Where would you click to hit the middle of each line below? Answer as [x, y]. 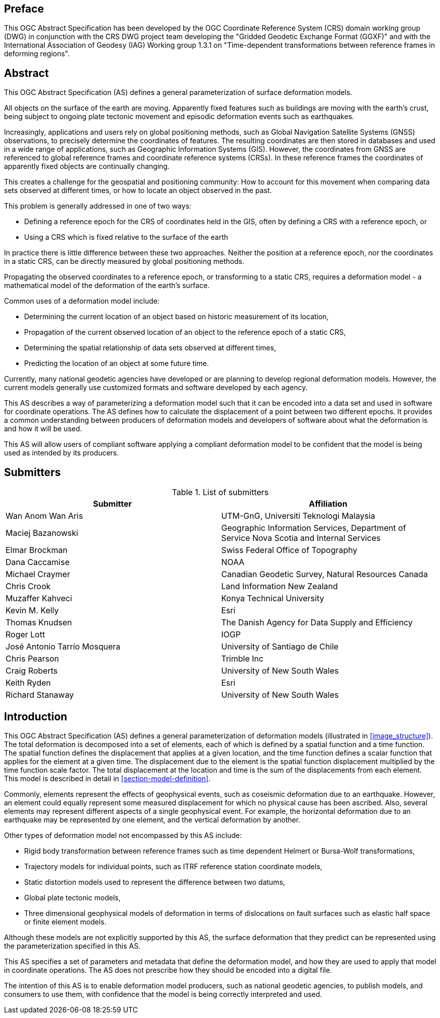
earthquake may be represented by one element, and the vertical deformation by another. [152, 819]
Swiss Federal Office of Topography [289, 550]
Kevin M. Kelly [32, 611]
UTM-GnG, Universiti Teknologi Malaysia [298, 516]
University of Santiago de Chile [280, 647]
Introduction [36, 716]
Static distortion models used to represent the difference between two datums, [155, 882]
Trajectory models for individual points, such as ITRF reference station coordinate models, [173, 866]
